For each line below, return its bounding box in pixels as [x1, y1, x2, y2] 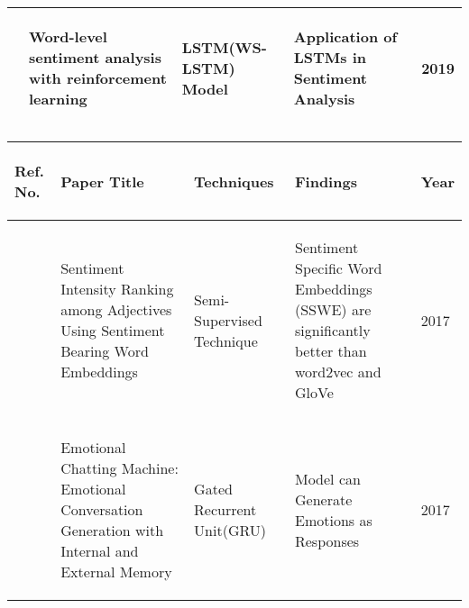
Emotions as [294, 509, 372, 531]
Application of [293, 26, 398, 47]
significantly [294, 320, 371, 340]
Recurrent [194, 499, 257, 520]
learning [29, 88, 87, 109]
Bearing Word [60, 340, 149, 361]
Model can [294, 467, 361, 489]
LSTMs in [293, 47, 367, 68]
